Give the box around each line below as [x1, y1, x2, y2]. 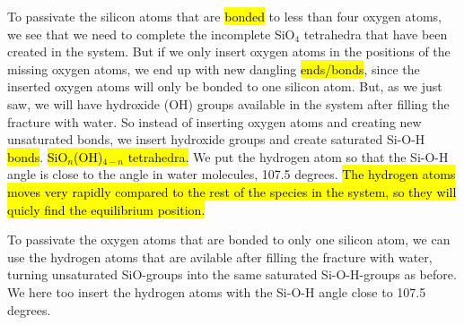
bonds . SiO [7, 147, 68, 166]
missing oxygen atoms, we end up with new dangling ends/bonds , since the [7, 59, 420, 78]
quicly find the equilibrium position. [7, 200, 206, 218]
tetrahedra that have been [303, 24, 448, 43]
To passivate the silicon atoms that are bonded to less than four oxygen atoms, [7, 7, 442, 25]
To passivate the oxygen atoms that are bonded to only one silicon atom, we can [7, 230, 451, 249]
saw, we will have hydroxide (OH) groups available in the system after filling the [7, 94, 450, 113]
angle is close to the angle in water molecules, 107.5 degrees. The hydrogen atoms [7, 165, 456, 184]
